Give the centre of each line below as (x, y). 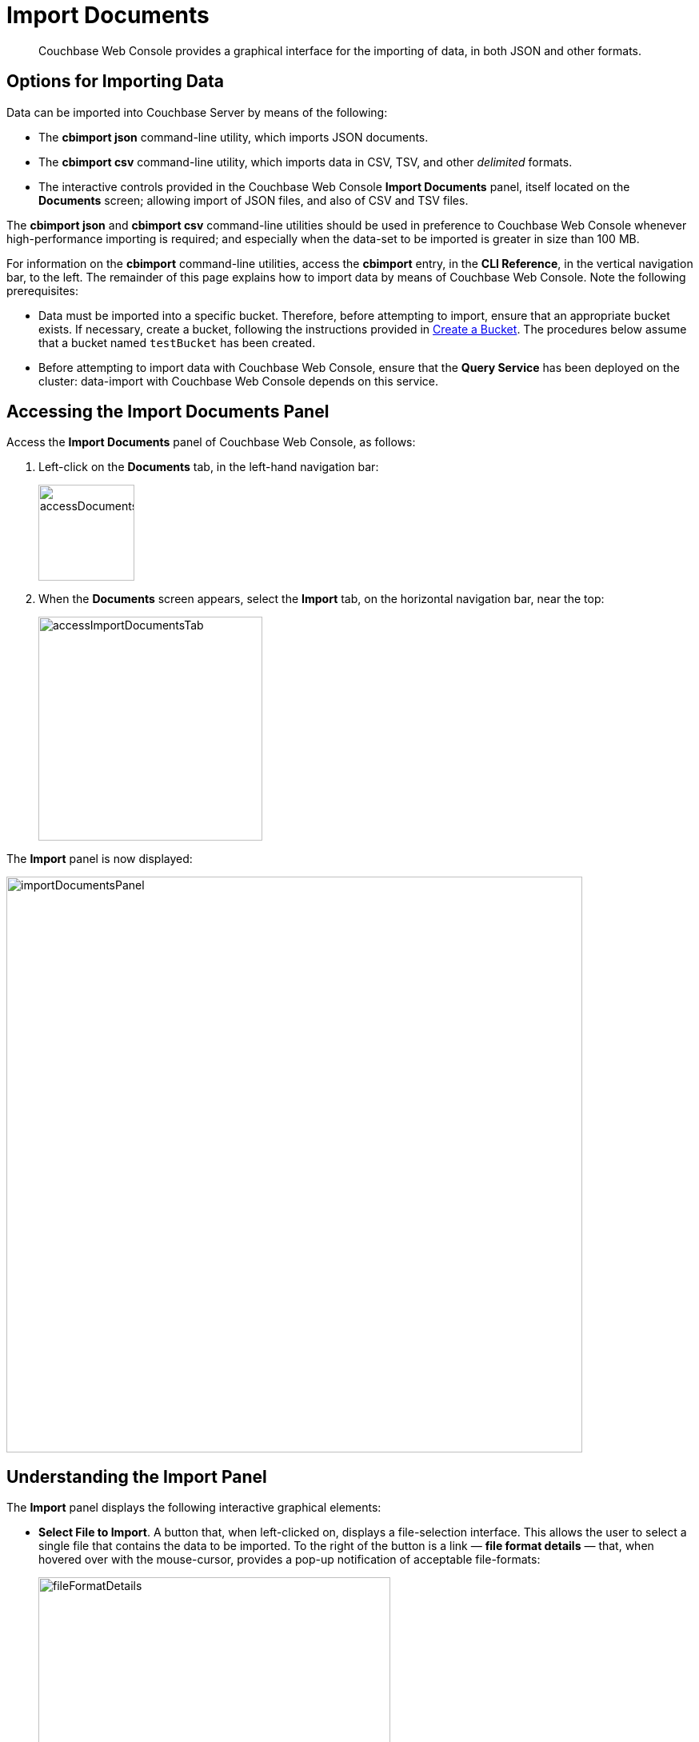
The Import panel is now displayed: (100, 859)
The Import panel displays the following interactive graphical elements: (194, 1508)
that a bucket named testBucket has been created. (177, 342)
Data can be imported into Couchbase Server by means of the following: (197, 112)
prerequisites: (43, 290)
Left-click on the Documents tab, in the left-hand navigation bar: (209, 467)
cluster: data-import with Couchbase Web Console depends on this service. (239, 381)
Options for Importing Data (115, 82)
